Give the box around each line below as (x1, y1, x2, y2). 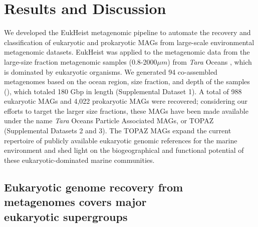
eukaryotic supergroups (4, 208, 128, 224)
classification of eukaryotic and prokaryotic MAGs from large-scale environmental (4, 37, 254, 47)
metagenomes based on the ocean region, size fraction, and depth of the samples (4, 76, 250, 87)
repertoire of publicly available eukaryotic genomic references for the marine (4, 135, 237, 145)
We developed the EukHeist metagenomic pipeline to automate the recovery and (4, 27, 251, 38)
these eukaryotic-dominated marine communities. (4, 154, 155, 165)
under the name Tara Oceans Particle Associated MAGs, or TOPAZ (4, 115, 214, 126)
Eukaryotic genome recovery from (4, 179, 183, 194)
